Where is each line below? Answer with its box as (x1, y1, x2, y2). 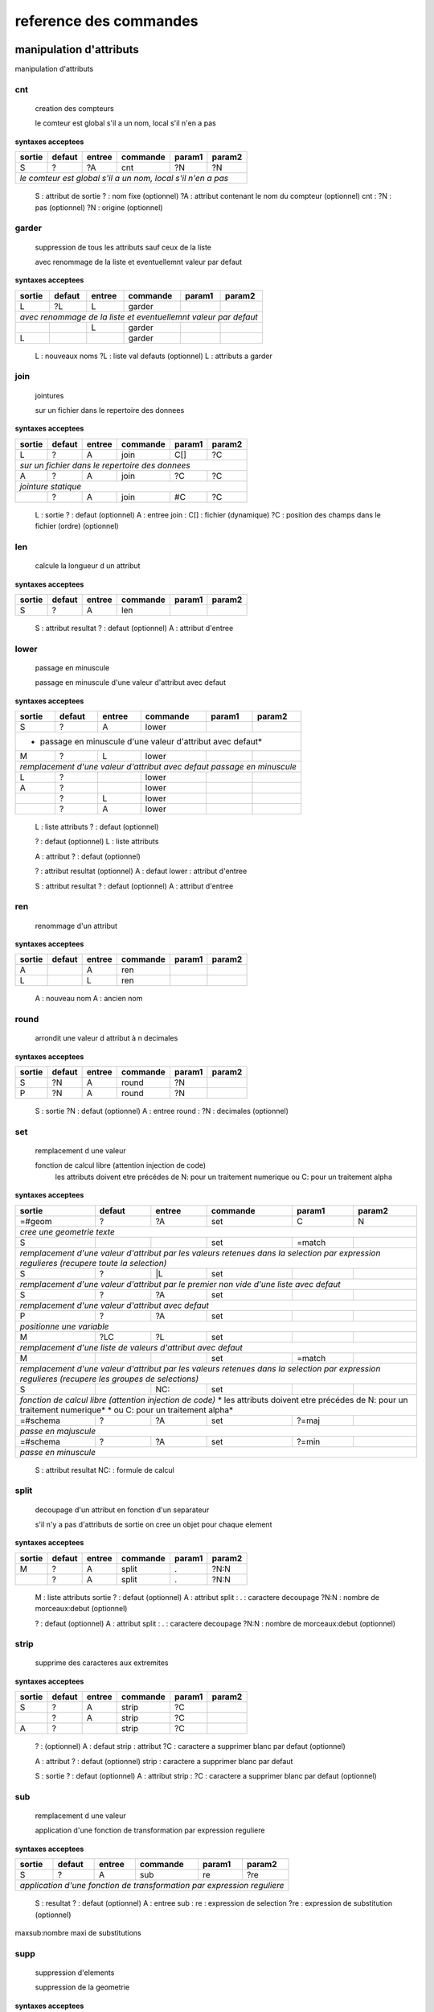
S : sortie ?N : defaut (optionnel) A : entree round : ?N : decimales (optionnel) (35, 1107, 289, 1116)
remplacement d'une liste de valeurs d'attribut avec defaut (19, 1342, 243, 1353)
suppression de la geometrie (35, 1982, 130, 1992)
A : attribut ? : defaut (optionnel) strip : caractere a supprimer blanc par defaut (35, 1756, 293, 1766)
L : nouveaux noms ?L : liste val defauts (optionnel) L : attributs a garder (35, 351, 272, 361)
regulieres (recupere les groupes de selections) (19, 1373, 199, 1384)
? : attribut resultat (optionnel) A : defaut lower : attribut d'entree (35, 866, 248, 876)
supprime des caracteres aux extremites (35, 1658, 169, 1668)
